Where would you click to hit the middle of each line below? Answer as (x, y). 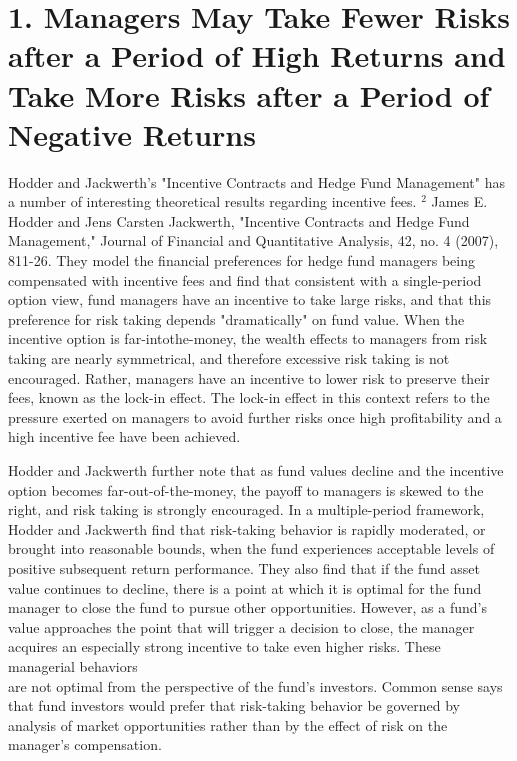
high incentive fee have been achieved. (124, 436)
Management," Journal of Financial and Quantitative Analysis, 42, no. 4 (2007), (253, 240)
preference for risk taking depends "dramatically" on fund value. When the (236, 318)
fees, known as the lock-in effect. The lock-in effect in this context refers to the (249, 397)
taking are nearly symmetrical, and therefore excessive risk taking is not (229, 358)
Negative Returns (132, 133)
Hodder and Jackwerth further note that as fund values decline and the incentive (256, 470)
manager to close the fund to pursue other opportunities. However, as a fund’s (247, 607)
